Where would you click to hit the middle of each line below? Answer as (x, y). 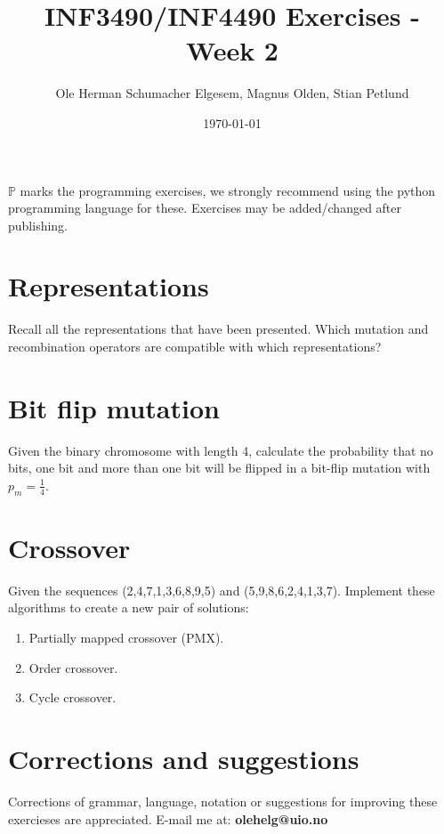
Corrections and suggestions (184, 758)
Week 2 (232, 50)
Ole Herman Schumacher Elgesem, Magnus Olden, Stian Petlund (232, 93)
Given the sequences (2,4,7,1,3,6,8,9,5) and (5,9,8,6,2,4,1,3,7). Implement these (222, 590)
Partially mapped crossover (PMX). (126, 638)
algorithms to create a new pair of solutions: (129, 607)
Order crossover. (73, 667)
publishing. (38, 225)
